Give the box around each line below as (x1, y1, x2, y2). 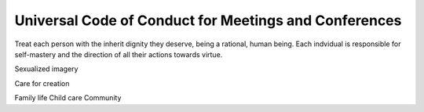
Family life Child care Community (14, 93, 122, 103)
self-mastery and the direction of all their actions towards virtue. (14, 49, 223, 59)
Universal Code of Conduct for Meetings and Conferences (14, 12, 402, 29)
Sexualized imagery (14, 64, 79, 74)
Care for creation (14, 78, 70, 88)
